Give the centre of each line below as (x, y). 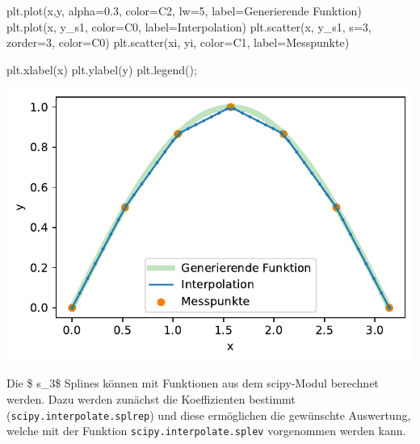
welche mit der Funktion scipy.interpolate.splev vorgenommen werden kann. (206, 431)
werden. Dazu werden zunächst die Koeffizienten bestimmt (151, 399)
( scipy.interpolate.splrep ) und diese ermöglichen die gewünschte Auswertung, (209, 415)
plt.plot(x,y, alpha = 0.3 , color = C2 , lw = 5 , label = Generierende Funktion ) (184, 10)
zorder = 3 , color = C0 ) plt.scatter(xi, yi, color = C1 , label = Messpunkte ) (178, 42)
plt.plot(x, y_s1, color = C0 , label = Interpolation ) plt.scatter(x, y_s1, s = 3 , (189, 26)
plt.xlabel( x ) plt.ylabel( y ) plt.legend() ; (102, 69)
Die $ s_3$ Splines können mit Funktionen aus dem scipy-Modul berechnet (193, 383)
